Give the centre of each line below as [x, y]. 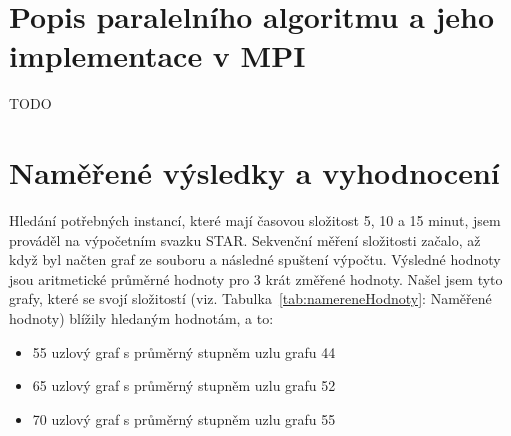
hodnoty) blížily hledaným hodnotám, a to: [141, 318]
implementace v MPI [157, 55]
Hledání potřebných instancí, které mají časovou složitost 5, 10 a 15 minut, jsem [255, 220]
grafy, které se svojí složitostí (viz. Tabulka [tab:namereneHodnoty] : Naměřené [250, 298]
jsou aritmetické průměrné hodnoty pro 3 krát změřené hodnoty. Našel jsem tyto [256, 278]
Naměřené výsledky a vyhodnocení [254, 172]
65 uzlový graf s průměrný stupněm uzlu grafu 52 [184, 385]
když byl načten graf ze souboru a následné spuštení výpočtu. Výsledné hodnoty [255, 259]
